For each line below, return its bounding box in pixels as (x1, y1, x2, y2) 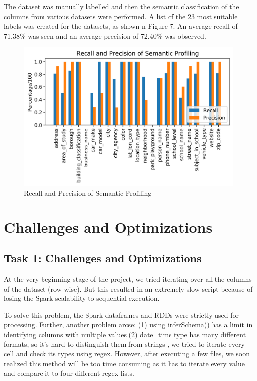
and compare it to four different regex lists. (4, 368, 134, 378)
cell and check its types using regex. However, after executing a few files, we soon (4, 348, 250, 359)
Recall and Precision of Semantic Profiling (24, 187, 152, 198)
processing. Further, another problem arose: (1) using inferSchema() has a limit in (4, 319, 253, 330)
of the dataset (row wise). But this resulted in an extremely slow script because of (4, 283, 253, 294)
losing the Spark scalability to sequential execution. (4, 293, 160, 303)
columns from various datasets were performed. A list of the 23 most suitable (4, 11, 238, 21)
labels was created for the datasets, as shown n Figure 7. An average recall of (4, 21, 238, 31)
